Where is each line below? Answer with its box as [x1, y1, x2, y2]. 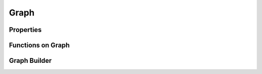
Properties [9, 26, 42, 34]
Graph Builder [9, 57, 52, 65]
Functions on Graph [9, 41, 70, 49]
